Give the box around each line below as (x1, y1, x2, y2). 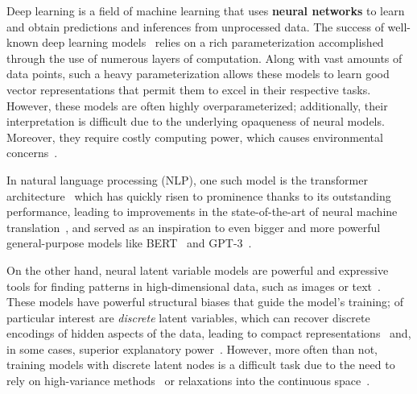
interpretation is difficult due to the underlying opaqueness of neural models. (6, 113, 385, 130)
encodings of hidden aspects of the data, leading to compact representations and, (6, 325, 411, 342)
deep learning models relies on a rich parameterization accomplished (42, 34, 384, 51)
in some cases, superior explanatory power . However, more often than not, (6, 340, 378, 357)
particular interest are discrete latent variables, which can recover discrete (6, 309, 370, 326)
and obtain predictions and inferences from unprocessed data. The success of (6, 18, 384, 35)
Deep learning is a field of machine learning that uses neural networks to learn (6, 2, 405, 19)
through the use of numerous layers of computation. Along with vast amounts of (6, 49, 403, 66)
